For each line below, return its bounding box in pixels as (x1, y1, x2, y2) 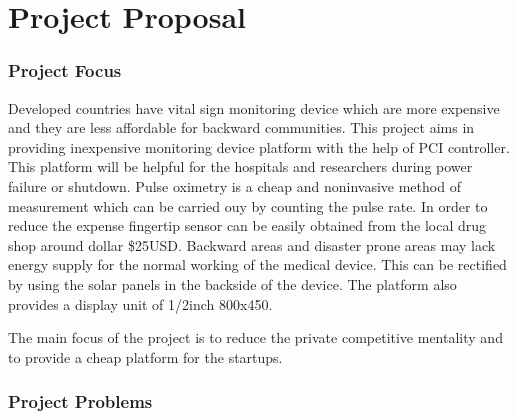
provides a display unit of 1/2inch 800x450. (8, 293, 273, 314)
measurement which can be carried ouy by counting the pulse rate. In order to (8, 195, 488, 216)
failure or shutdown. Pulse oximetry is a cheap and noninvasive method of (8, 175, 461, 196)
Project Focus (8, 58, 122, 83)
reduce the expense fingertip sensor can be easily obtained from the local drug (8, 215, 487, 236)
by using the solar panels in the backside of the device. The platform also (8, 273, 457, 294)
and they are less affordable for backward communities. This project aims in (8, 117, 475, 138)
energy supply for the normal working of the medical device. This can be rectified (8, 254, 507, 275)
